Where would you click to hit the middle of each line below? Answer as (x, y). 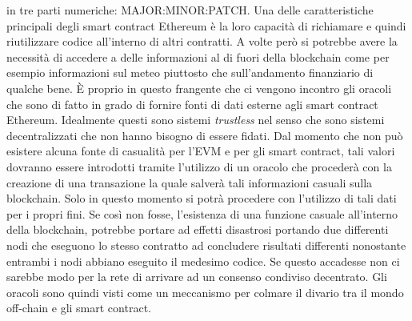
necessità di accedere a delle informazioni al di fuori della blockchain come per (198, 56)
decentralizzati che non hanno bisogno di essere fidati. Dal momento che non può (205, 135)
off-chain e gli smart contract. (79, 308)
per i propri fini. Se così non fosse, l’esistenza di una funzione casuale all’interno (202, 213)
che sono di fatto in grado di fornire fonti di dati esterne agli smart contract (192, 104)
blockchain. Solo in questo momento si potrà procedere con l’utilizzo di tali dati (202, 198)
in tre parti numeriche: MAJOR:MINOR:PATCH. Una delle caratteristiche (190, 10)
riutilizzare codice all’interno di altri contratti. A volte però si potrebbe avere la (202, 41)
